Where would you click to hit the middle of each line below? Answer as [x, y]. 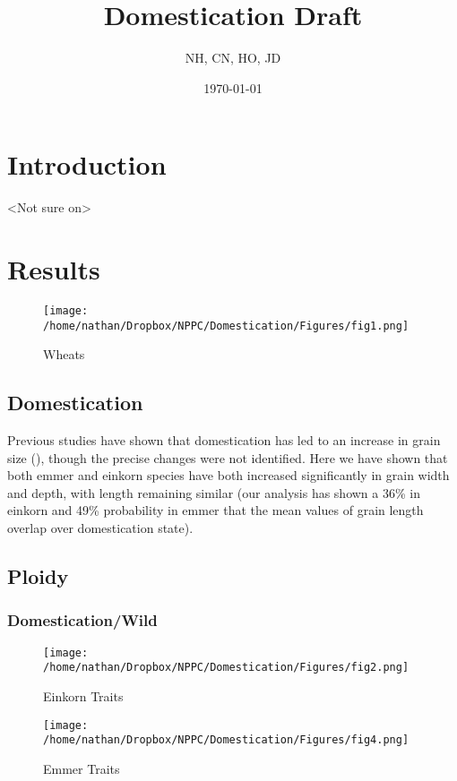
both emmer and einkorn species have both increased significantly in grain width [228, 475]
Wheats [64, 354]
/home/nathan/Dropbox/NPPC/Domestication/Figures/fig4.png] [226, 740]
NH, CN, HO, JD [233, 58]
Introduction [87, 164]
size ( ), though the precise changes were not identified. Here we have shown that [228, 457]
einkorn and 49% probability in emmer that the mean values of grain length [216, 510]
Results [54, 269]
